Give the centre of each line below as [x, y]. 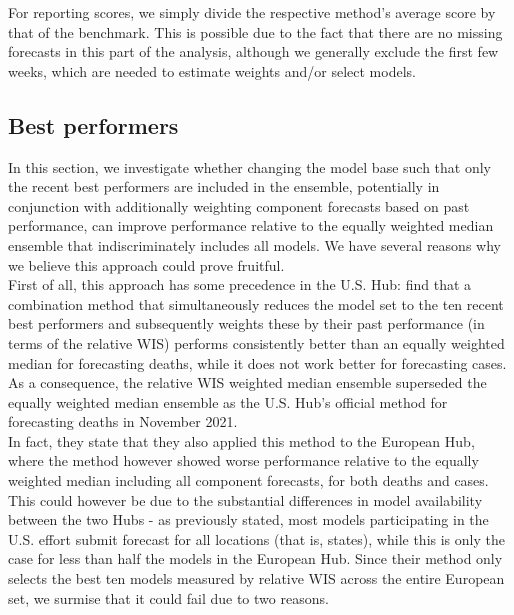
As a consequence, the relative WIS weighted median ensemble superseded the [247, 382]
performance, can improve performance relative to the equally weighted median [251, 225]
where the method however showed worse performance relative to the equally [243, 460]
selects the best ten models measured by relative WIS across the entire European [256, 578]
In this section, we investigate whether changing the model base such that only [249, 166]
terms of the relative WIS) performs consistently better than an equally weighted [256, 342]
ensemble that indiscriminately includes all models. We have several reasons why [254, 244]
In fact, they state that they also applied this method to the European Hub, [241, 440]
